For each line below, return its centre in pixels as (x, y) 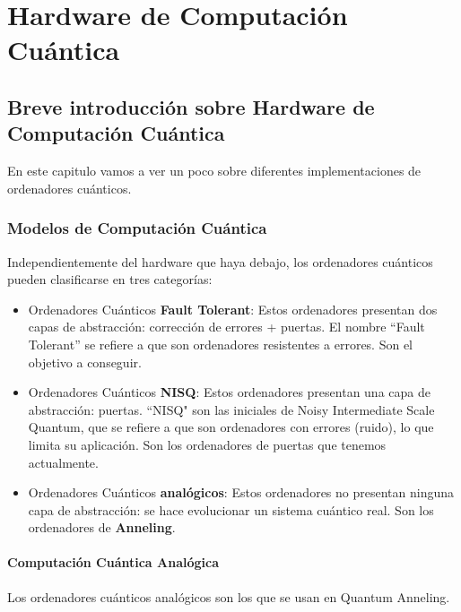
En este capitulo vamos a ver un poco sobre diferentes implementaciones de (214, 171)
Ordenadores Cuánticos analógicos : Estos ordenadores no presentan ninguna (241, 492)
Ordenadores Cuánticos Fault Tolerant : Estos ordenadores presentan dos (233, 309)
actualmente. (63, 462)
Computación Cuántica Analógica (113, 562)
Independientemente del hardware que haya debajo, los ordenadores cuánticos (220, 261)
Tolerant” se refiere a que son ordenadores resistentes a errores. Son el (221, 344)
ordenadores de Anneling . (102, 527)
